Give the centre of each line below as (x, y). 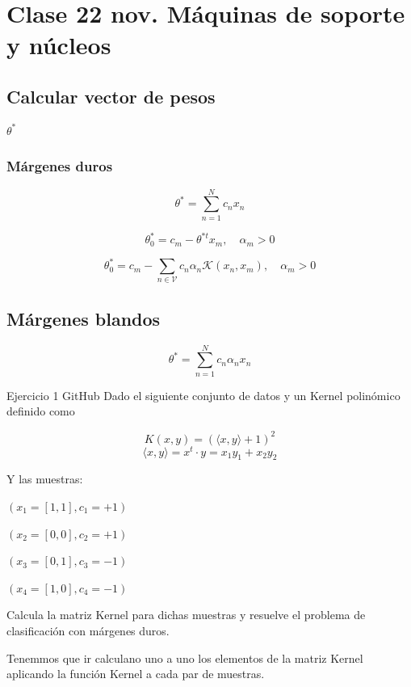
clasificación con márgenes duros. (88, 630)
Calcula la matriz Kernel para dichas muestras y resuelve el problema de (186, 615)
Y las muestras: (45, 479)
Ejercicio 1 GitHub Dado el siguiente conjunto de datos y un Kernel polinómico (203, 395)
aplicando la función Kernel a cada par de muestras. (136, 674)
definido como (41, 411)
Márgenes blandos (84, 318)
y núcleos (59, 45)
